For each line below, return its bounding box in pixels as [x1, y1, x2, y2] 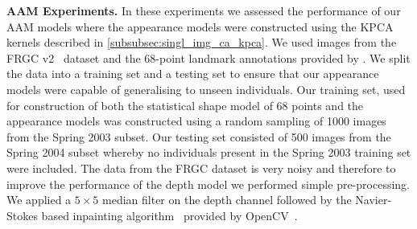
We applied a [6, 191, 72, 208]
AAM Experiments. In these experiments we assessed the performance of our [6, 2, 401, 18]
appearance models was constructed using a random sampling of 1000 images [6, 112, 386, 129]
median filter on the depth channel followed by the [102, 191, 352, 208]
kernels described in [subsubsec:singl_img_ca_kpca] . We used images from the [6, 34, 397, 51]
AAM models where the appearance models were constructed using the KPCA [6, 18, 394, 35]
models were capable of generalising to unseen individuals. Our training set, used [6, 80, 406, 97]
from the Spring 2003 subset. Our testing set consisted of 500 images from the [6, 128, 391, 145]
